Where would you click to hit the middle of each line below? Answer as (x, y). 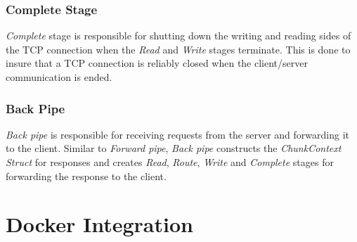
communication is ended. (59, 77)
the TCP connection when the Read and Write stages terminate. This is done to (178, 49)
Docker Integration (99, 224)
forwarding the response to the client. (86, 176)
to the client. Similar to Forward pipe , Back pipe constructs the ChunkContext (174, 148)
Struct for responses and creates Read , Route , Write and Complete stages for (170, 162)
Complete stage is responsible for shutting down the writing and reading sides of (178, 36)
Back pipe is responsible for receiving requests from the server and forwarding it (177, 134)
